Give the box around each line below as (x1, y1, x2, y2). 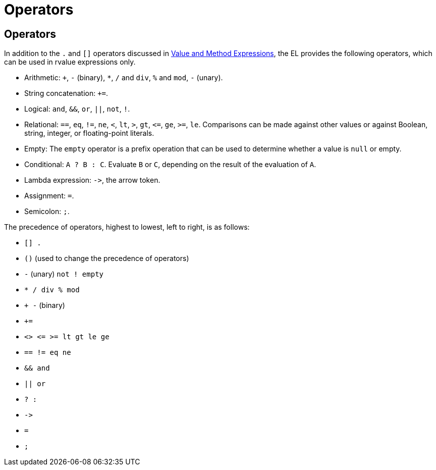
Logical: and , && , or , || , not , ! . (24, 105, 130, 114)
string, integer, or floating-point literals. (24, 129, 154, 138)
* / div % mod (24, 286, 80, 294)
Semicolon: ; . (24, 207, 70, 216)
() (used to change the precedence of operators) (24, 254, 189, 263)
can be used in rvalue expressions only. (4, 58, 136, 67)
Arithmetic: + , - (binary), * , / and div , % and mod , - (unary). (24, 73, 223, 82)
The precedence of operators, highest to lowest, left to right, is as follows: (4, 223, 250, 232)
